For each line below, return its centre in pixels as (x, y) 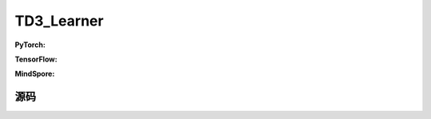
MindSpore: (35, 74)
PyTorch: (30, 45)
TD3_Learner (59, 21)
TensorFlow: (36, 59)
